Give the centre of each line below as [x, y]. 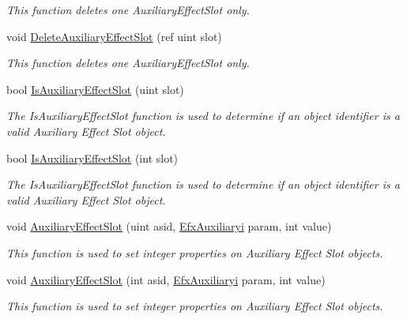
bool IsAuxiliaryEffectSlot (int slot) [92, 158]
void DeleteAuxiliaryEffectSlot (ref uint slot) [114, 36]
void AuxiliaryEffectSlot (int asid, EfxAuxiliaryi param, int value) [166, 279]
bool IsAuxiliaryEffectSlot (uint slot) [95, 89]
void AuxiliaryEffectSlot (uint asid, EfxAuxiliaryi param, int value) [169, 226]
